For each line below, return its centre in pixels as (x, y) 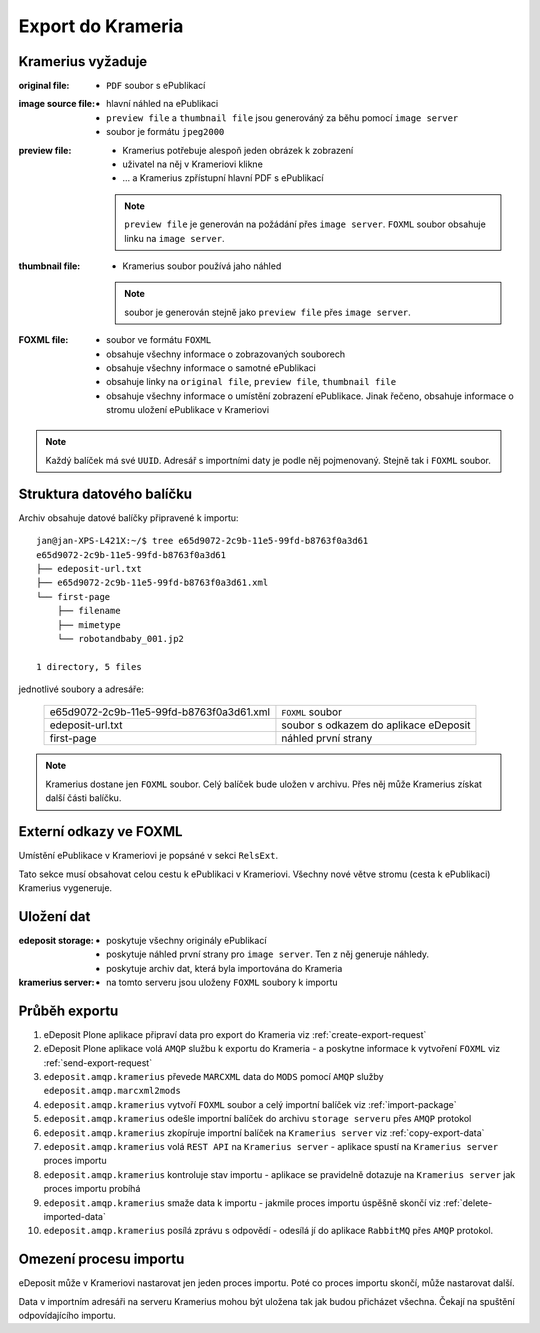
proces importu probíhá (92, 1189)
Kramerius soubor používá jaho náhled (202, 266)
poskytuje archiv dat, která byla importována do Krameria (224, 968)
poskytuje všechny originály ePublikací (186, 940)
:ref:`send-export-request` (98, 1062)
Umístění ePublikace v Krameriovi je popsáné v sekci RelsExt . (148, 856)
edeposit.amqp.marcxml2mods (112, 1091)
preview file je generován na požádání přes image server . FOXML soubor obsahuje (305, 224)
